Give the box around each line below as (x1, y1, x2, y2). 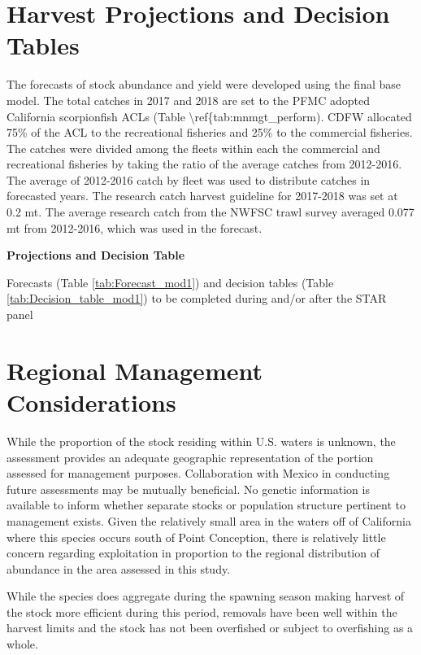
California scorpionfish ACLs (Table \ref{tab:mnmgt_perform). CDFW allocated (7, 107, 412, 124)
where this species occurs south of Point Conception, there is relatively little (7, 528, 386, 545)
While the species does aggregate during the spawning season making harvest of (7, 587, 405, 605)
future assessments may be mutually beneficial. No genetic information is (7, 480, 370, 497)
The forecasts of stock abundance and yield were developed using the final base (7, 76, 401, 93)
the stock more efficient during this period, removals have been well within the (7, 603, 397, 620)
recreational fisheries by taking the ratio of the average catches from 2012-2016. (7, 155, 402, 172)
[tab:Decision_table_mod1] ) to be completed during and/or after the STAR (7, 290, 387, 307)
